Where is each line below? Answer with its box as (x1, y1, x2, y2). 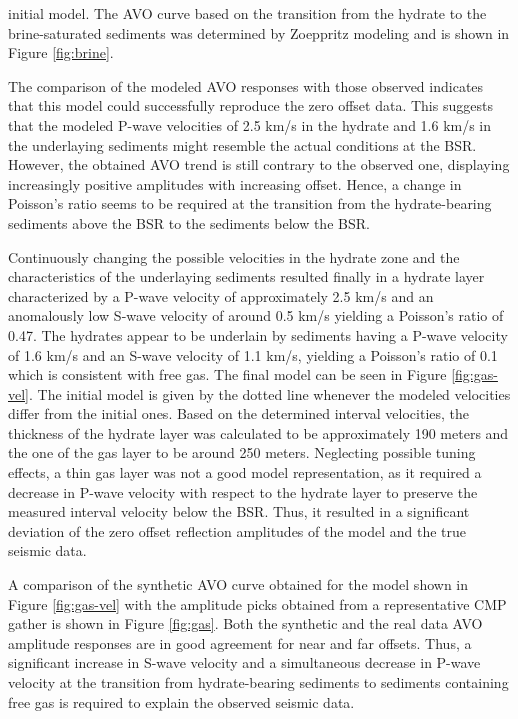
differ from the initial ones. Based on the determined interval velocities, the (8, 403, 470, 424)
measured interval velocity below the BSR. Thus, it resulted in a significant (8, 501, 470, 522)
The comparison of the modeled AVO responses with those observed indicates (8, 75, 484, 96)
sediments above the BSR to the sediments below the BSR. (8, 212, 370, 233)
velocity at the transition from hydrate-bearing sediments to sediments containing (8, 672, 509, 692)
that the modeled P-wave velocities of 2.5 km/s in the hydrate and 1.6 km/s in (8, 114, 492, 135)
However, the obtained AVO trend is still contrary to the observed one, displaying (8, 154, 510, 175)
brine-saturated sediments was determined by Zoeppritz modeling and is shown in (8, 22, 510, 43)
